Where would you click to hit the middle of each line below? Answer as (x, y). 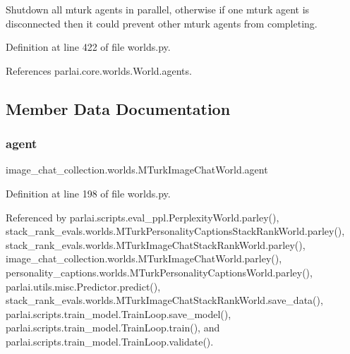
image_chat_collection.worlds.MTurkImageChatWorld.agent (137, 170)
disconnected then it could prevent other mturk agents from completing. (162, 23)
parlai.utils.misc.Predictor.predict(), (83, 286)
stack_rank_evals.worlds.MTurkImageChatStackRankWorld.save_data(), (164, 300)
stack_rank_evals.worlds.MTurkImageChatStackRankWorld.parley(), (156, 244)
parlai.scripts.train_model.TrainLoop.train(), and (113, 328)
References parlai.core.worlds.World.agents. (99, 70)
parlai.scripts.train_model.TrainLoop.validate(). (110, 341)
